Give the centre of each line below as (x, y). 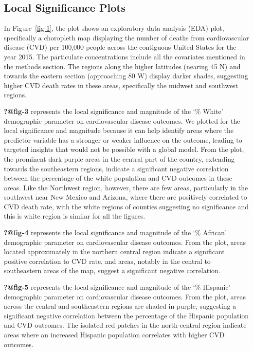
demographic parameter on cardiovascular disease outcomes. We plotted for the (122, 120)
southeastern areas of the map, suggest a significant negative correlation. (112, 270)
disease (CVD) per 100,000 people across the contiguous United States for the (120, 47)
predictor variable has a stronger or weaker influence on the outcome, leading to (123, 139)
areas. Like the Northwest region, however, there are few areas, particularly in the (126, 187)
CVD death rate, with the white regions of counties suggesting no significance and (126, 206)
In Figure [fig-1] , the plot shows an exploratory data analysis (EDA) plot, (114, 28)
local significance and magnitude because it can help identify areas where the (119, 130)
